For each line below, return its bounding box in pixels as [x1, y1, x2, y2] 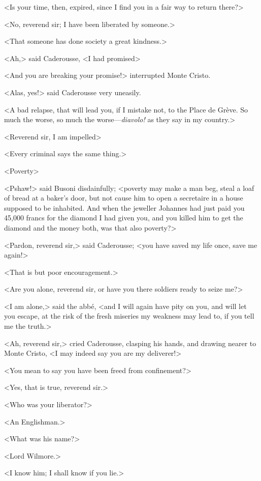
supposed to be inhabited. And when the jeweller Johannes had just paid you [4, 202, 245, 213]
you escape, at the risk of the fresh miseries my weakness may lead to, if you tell [4, 310, 254, 321]
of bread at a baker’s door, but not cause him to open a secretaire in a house [4, 192, 243, 203]
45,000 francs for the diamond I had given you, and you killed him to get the [4, 212, 243, 223]
